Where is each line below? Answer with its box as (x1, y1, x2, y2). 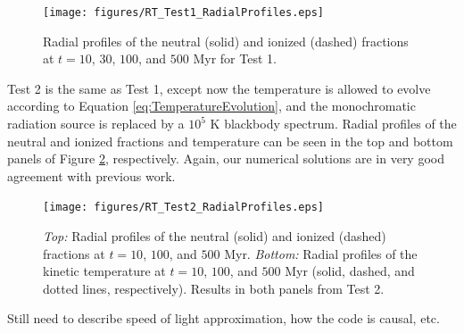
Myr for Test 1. (193, 49, 277, 68)
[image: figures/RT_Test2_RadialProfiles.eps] (43, 201, 324, 214)
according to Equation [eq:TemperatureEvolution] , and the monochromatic (7, 96, 416, 115)
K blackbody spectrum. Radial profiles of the (210, 114, 457, 133)
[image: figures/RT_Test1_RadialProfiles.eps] (43, 6, 324, 19)
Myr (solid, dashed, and (285, 262, 415, 280)
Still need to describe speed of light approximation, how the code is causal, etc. (7, 309, 440, 328)
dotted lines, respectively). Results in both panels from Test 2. (43, 279, 385, 297)
